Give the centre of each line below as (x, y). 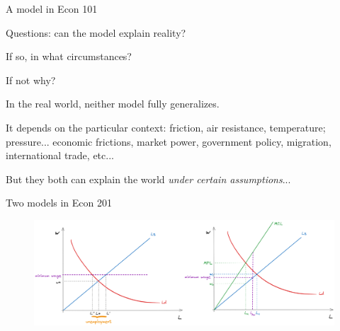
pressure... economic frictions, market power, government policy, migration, (169, 141)
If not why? (31, 80)
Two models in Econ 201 (59, 203)
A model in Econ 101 (52, 8)
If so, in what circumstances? (69, 56)
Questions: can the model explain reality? (96, 32)
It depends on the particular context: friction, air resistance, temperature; (166, 127)
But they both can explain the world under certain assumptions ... (148, 179)
